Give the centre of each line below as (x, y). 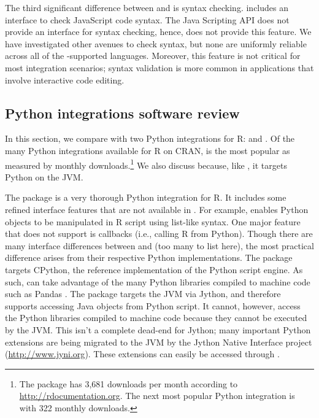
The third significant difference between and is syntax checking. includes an (147, 7)
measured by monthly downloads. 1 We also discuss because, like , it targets (146, 164)
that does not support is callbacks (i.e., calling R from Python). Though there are (159, 234)
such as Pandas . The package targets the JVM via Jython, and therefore (143, 294)
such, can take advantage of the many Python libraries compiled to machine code (158, 281)
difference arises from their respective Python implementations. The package (149, 257)
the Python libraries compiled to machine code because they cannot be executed (156, 318)
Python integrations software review (122, 113)
